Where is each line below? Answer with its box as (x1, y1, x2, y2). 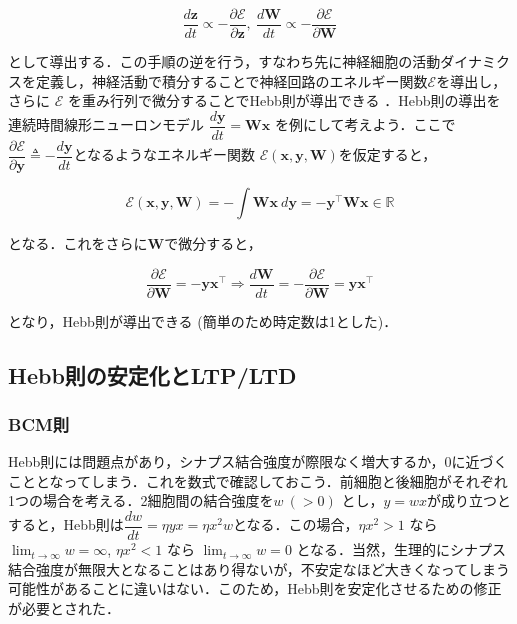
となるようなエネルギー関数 (73, 144, 255, 165)
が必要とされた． (8, 597, 120, 618)
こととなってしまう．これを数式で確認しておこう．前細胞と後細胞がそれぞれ (8, 470, 508, 491)
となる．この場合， (232, 514, 359, 535)
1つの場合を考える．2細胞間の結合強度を (8, 490, 274, 511)
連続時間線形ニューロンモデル (8, 114, 204, 135)
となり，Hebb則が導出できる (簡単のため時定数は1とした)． (8, 310, 398, 331)
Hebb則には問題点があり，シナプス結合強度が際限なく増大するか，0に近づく (8, 451, 508, 472)
